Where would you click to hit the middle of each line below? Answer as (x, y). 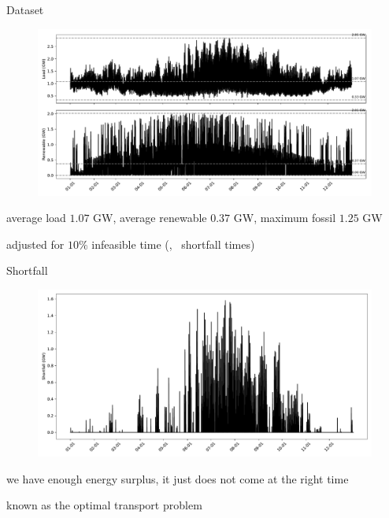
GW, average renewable (150, 218)
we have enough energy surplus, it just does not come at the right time (178, 478)
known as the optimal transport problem (104, 505)
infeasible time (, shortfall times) (173, 244)
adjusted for (35, 244)
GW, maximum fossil (285, 218)
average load (36, 218)
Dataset (25, 9)
